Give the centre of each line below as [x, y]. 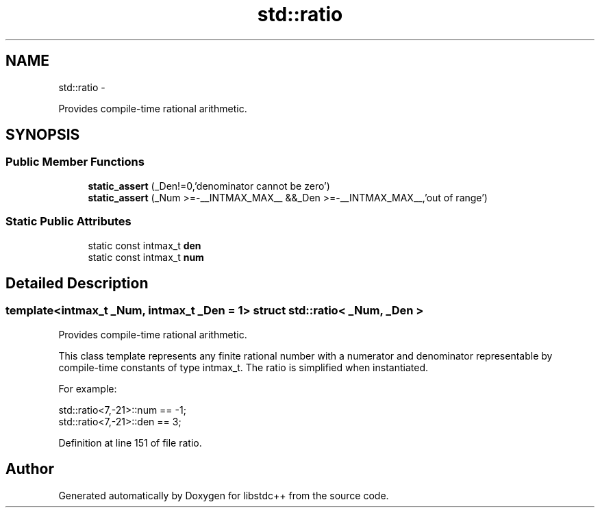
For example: [88, 388]
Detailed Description [77, 283]
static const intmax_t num [146, 257]
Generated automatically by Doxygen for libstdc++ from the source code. [224, 495]
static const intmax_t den [145, 245]
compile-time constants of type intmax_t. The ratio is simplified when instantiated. [243, 367]
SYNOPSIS [43, 135]
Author [30, 469]
